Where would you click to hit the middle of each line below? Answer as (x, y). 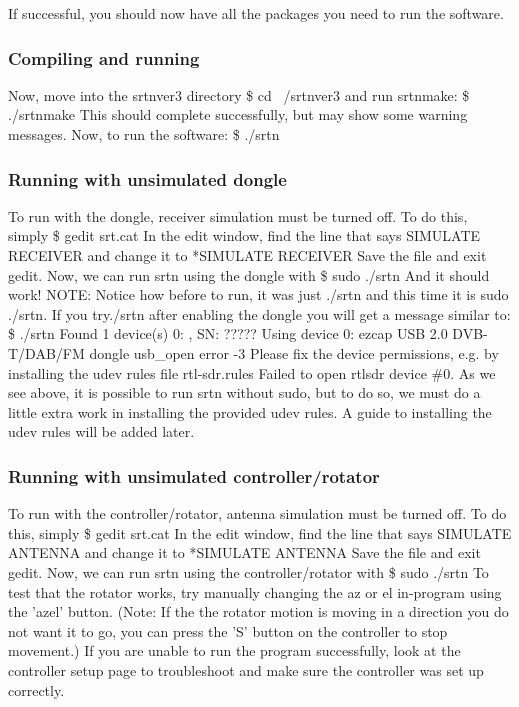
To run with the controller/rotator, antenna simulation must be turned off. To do (257, 513)
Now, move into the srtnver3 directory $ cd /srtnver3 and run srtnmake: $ (239, 94)
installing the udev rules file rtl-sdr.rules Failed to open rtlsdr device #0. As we (252, 372)
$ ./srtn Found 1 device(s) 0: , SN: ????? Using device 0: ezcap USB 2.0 (228, 333)
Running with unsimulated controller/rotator (194, 475)
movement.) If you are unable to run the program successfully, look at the (234, 650)
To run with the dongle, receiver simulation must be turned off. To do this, (238, 215)
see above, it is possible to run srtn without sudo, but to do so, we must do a (244, 392)
